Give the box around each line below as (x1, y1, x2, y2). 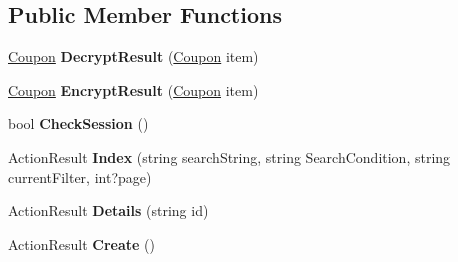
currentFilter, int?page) (8, 166, 152, 187)
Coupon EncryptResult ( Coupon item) (8, 79, 259, 100)
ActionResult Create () (8, 233, 155, 254)
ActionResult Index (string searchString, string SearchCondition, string (8, 146, 451, 167)
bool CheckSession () (8, 113, 149, 134)
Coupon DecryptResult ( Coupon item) (8, 46, 259, 67)
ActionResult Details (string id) (8, 200, 209, 221)
